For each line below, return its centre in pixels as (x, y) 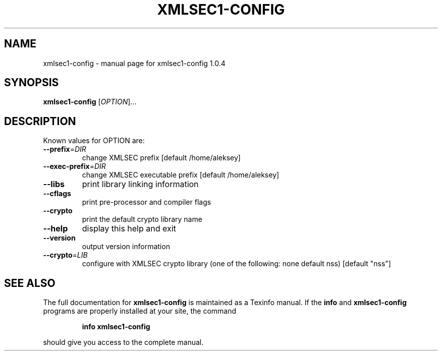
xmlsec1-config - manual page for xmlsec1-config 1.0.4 (134, 63)
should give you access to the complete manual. (123, 342)
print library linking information (140, 184)
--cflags (57, 194)
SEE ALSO (30, 283)
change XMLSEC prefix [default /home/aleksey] (161, 158)
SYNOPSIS (32, 83)
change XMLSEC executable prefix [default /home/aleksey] (181, 175)
